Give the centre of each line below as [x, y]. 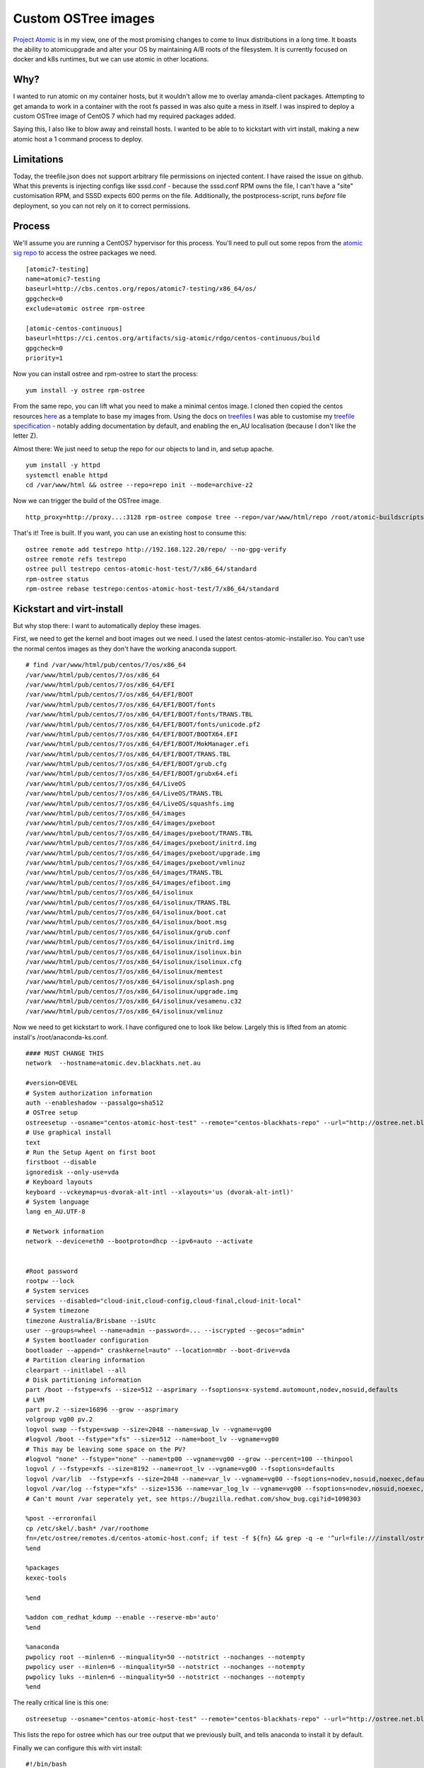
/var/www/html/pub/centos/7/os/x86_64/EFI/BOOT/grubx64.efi [132, 774]
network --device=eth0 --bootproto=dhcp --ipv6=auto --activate [140, 1241]
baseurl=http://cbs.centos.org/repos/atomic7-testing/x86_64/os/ [141, 289]
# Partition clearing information [85, 1360]
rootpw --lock [50, 1281]
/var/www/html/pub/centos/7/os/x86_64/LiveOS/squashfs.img [130, 803]
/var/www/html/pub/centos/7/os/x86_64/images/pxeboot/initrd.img [141, 843]
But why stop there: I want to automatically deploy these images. [107, 626]
